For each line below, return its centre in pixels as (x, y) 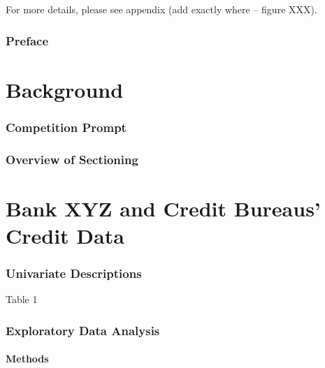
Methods (27, 359)
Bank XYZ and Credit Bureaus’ (163, 208)
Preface (27, 40)
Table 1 (22, 299)
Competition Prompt (66, 127)
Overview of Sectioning (72, 159)
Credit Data (65, 235)
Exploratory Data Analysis (83, 330)
